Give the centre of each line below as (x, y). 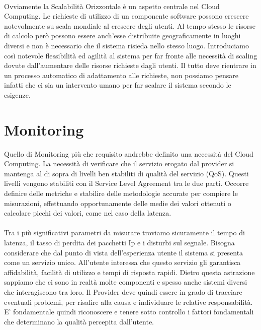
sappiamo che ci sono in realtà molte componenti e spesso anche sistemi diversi (126, 282)
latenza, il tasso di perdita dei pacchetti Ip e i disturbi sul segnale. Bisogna (119, 242)
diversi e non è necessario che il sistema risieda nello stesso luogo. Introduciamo (126, 45)
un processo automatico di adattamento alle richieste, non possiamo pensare (121, 75)
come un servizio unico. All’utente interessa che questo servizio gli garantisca (122, 262)
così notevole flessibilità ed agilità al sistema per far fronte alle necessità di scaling (131, 55)
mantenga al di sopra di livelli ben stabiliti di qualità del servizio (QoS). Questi (126, 173)
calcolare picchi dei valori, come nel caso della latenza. (88, 213)
